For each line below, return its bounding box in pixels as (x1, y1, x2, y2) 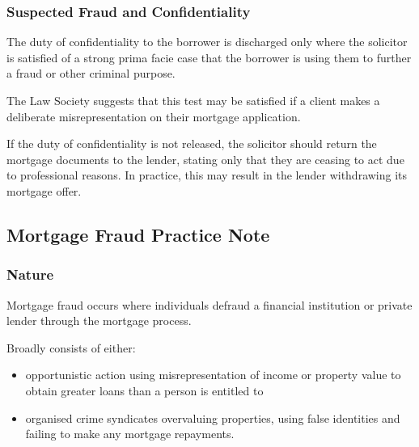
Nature (6, 264, 54, 285)
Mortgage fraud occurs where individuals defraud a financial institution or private (6, 296, 413, 313)
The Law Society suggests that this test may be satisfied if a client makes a (6, 92, 380, 108)
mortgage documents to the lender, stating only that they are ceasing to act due (6, 150, 404, 167)
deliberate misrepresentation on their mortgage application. (6, 108, 301, 124)
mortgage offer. (6, 182, 82, 199)
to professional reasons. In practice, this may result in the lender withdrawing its (6, 167, 408, 183)
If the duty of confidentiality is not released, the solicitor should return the (6, 135, 377, 152)
